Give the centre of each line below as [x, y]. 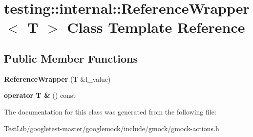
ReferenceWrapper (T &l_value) [57, 79]
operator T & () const [40, 95]
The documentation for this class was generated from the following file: [110, 111]
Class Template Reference [156, 27]
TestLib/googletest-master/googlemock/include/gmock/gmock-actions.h [112, 128]
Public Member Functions [71, 58]
